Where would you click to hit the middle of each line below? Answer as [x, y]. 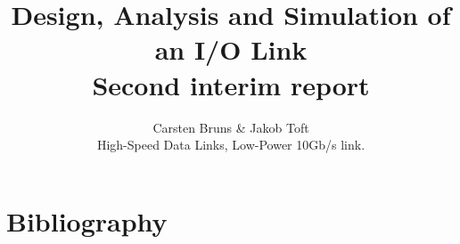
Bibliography [87, 220]
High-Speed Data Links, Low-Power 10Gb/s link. [231, 145]
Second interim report [231, 84]
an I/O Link [231, 49]
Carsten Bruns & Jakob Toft [231, 127]
